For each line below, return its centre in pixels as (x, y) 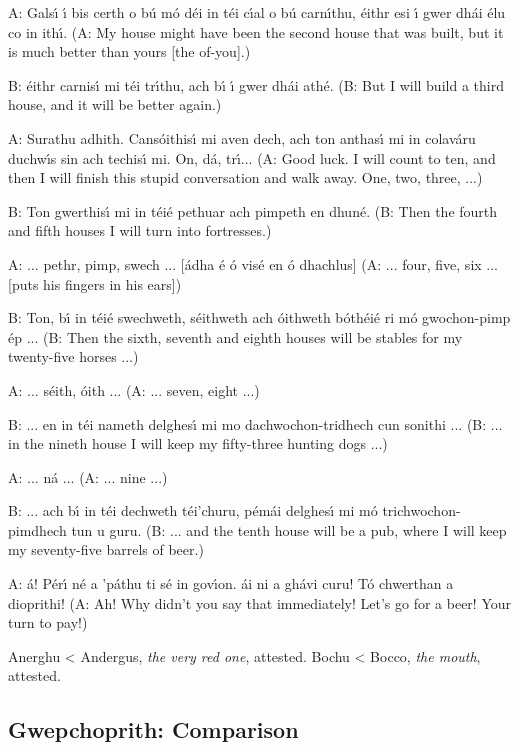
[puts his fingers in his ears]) (95, 283)
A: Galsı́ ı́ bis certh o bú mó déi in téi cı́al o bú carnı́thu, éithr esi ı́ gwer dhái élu (257, 12)
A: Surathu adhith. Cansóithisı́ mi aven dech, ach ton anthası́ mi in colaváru (242, 137)
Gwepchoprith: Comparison (153, 729)
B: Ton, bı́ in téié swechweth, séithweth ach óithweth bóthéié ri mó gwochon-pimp (259, 317)
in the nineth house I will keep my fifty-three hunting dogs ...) (198, 443)
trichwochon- (421, 510)
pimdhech (37, 529)
